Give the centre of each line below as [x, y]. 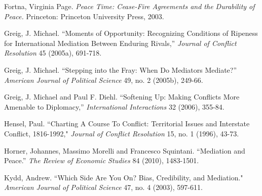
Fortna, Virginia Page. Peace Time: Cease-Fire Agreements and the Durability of [129, 6]
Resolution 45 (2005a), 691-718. [53, 53]
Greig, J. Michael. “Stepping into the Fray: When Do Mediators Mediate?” [121, 69]
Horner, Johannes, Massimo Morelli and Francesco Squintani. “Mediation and [125, 150]
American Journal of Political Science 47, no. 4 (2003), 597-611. [103, 187]
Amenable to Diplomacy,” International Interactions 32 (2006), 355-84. [114, 106]
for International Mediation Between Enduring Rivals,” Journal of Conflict [120, 43]
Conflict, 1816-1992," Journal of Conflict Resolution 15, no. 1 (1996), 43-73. [122, 133]
